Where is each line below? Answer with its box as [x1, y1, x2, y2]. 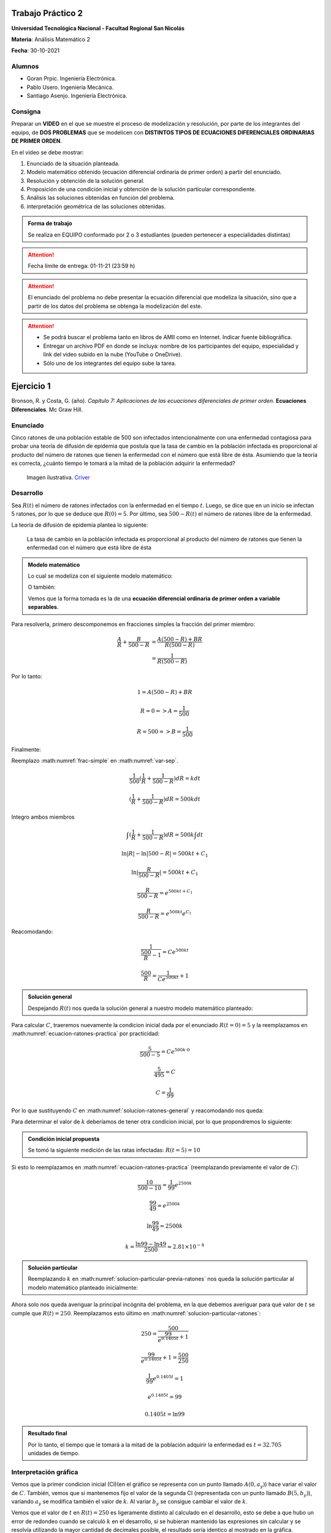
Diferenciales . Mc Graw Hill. [11, 405, 83, 413]
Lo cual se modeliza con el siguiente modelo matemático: [28, 572, 173, 579]
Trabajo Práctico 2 [11, 8, 83, 18]
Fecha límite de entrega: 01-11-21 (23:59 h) [28, 262, 135, 270]
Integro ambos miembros [11, 813, 75, 820]
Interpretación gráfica [11, 1467, 78, 1476]
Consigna [11, 107, 41, 116]
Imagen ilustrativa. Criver [26, 473, 90, 481]
